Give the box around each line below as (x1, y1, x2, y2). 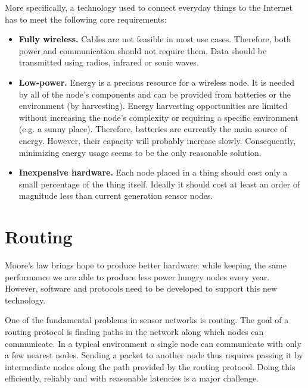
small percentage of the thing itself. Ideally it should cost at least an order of (18, 177, 300, 190)
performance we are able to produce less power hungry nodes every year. (5, 270, 270, 283)
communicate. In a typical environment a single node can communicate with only (5, 337, 301, 349)
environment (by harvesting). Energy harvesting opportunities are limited (18, 99, 288, 112)
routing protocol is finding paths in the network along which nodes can (5, 326, 264, 337)
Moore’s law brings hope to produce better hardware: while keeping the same (5, 259, 287, 271)
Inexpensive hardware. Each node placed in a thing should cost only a (18, 166, 288, 179)
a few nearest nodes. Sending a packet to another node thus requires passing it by (5, 349, 303, 361)
